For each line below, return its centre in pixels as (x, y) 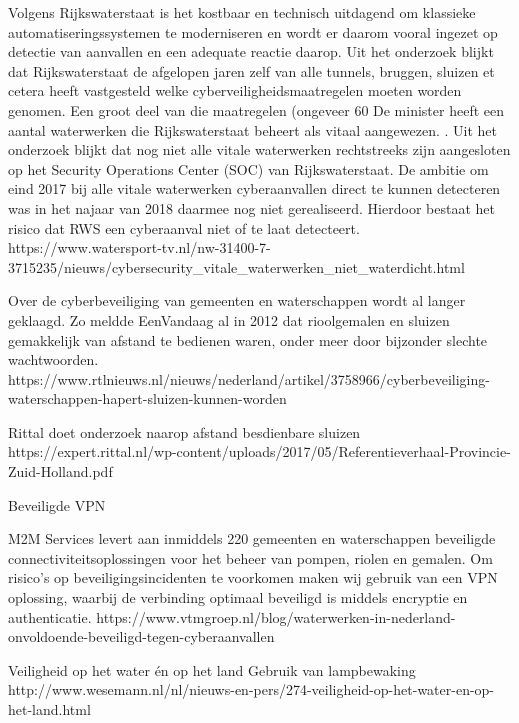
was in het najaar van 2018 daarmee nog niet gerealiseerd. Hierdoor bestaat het (251, 207)
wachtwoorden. (53, 359)
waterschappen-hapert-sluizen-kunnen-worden (147, 398)
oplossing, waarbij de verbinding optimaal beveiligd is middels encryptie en (238, 597)
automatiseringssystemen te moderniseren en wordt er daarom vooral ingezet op (253, 31)
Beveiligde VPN (57, 504)
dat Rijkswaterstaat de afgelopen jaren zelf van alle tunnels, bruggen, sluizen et (251, 70)
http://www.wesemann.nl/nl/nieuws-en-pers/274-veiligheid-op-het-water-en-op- (251, 689)
